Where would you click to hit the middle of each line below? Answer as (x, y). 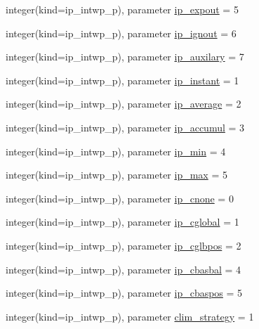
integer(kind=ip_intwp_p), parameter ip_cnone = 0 (120, 198)
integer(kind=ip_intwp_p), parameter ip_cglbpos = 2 (124, 245)
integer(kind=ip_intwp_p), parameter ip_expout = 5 (122, 9)
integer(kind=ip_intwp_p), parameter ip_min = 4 (116, 151)
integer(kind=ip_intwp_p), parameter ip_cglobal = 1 (122, 222)
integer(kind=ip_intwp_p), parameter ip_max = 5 (117, 175)
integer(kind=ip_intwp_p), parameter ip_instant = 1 (122, 80)
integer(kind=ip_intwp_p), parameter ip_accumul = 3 (125, 127)
